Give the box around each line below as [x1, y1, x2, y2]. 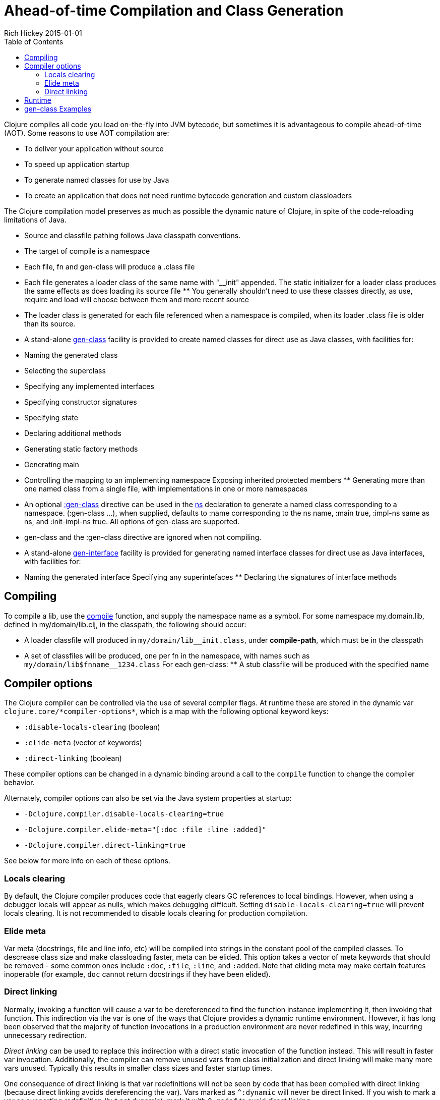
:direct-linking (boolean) [24, 754, 122, 763]
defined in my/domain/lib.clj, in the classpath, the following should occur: [4, 620, 246, 629]
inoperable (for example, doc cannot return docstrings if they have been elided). [4, 969, 271, 978]
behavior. [4, 778, 35, 787]
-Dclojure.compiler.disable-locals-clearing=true [24, 810, 224, 818]
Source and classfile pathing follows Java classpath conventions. [24, 231, 241, 240]
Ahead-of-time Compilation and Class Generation [4, 2, 344, 19]
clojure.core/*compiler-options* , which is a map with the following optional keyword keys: [4, 707, 329, 716]
